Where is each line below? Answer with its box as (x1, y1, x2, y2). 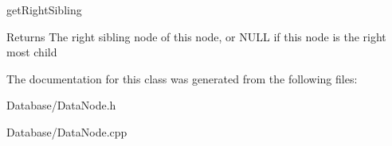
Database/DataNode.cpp (6, 123, 127, 140)
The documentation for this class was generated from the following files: (6, 70, 358, 86)
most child (6, 44, 57, 60)
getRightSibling (6, 2, 82, 17)
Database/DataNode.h (6, 97, 116, 113)
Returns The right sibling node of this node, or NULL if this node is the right (6, 28, 386, 44)
